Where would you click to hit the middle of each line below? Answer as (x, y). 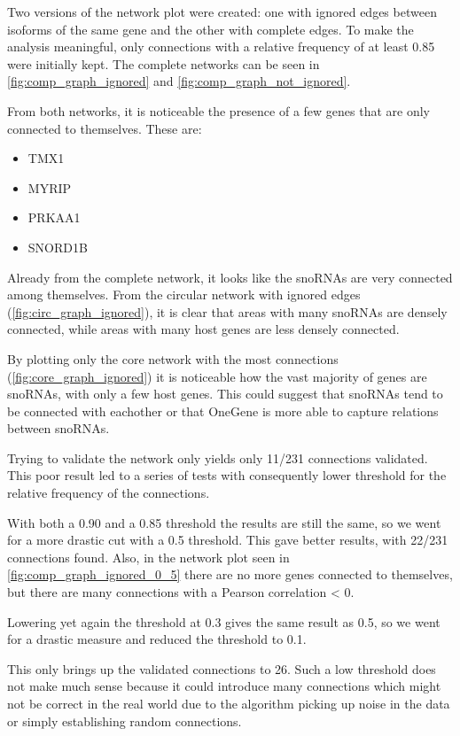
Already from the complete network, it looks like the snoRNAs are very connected (230, 277)
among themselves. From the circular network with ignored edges (184, 294)
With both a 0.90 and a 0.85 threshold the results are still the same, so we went (224, 522)
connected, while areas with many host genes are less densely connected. (203, 329)
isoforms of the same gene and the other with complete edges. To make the (211, 29)
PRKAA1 (54, 217)
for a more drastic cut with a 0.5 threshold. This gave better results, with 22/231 (228, 540)
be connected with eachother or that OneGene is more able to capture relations (223, 411)
